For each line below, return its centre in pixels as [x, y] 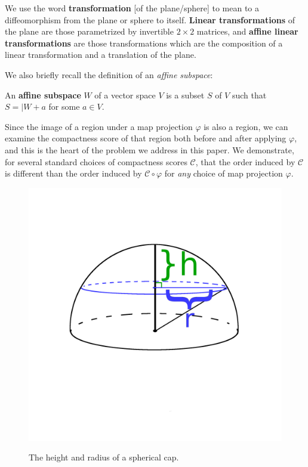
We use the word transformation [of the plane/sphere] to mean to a [132, 8]
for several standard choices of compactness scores [96, 161]
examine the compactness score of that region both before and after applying [146, 138]
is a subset [185, 95]
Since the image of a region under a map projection [99, 126]
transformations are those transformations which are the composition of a [144, 43]
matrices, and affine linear [247, 31]
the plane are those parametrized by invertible [89, 31]
